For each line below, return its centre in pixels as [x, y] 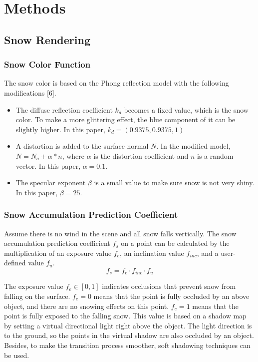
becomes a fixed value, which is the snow [186, 109]
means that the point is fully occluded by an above [171, 296]
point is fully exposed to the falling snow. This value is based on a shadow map [125, 316]
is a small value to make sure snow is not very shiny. [174, 183]
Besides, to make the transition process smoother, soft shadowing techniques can [127, 345]
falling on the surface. [37, 296]
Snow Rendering [47, 39]
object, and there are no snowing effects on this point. [87, 306]
